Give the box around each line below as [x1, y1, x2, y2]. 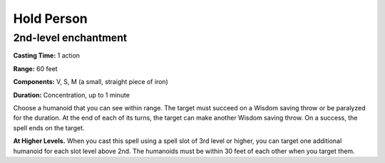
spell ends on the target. [13, 123, 85, 132]
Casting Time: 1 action [13, 51, 81, 60]
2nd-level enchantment [13, 31, 128, 44]
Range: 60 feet [13, 64, 58, 73]
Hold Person [13, 11, 88, 26]
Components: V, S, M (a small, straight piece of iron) [13, 78, 169, 86]
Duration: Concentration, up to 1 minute [13, 90, 130, 99]
